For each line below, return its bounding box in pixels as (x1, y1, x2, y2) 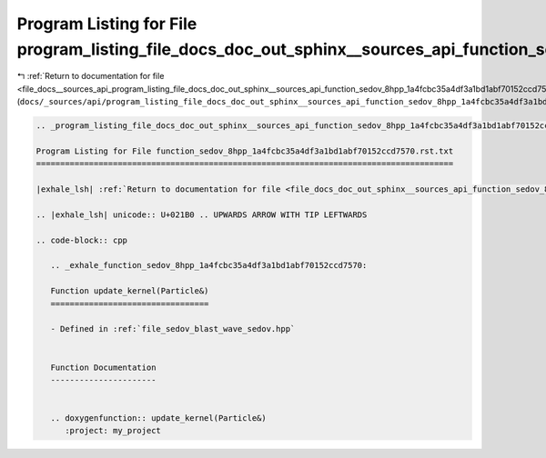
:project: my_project (65, 425, 161, 436)
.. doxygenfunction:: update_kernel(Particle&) (50, 413, 268, 423)
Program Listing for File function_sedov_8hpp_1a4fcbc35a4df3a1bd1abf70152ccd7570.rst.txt (35, 145, 454, 156)
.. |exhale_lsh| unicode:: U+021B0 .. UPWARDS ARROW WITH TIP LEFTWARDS (35, 209, 368, 220)
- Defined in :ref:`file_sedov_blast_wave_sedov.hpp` (50, 324, 296, 334)
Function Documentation (50, 362, 157, 373)
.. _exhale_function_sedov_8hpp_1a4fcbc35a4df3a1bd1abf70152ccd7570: (50, 260, 368, 271)
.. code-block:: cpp (35, 234, 127, 245)
